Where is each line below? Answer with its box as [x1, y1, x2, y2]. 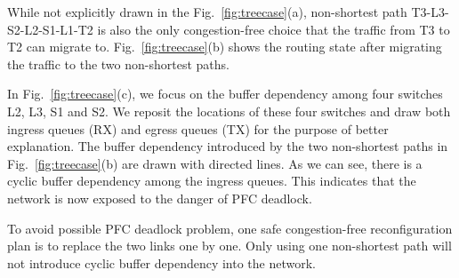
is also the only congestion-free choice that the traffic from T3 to [97, 20, 450, 38]
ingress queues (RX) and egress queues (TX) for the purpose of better [7, 119, 389, 138]
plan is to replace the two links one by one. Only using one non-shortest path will [7, 236, 452, 255]
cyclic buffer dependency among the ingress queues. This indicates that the [7, 171, 416, 190]
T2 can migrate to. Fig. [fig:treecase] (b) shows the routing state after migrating [7, 37, 442, 56]
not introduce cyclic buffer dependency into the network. [7, 253, 317, 272]
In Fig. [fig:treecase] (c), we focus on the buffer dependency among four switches [7, 84, 443, 103]
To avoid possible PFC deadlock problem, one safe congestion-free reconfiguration [7, 218, 453, 237]
